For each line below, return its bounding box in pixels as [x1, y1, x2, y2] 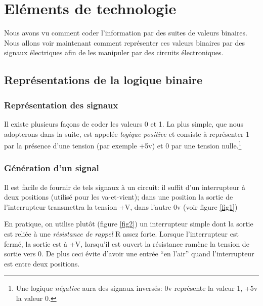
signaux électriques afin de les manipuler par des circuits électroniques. [4, 47, 224, 58]
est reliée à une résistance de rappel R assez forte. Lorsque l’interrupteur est [4, 228, 239, 239]
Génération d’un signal [4, 162, 99, 174]
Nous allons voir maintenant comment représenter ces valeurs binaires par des [4, 37, 245, 48]
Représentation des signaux [4, 98, 118, 111]
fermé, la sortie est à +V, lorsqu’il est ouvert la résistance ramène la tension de [4, 238, 249, 249]
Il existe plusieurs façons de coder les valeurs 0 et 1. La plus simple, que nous [4, 118, 244, 129]
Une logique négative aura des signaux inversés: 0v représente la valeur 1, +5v [16, 283, 258, 293]
